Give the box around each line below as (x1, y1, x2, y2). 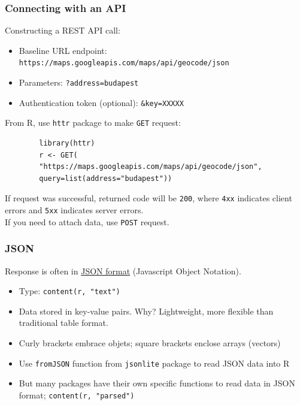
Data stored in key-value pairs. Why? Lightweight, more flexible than (19, 304, 274, 317)
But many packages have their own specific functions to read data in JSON (19, 377, 295, 389)
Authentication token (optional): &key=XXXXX (19, 96, 184, 108)
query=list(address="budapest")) (39, 174, 172, 183)
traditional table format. (19, 316, 108, 329)
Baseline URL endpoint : (19, 44, 107, 56)
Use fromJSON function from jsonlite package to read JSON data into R (19, 356, 290, 369)
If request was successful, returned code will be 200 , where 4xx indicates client (5, 192, 292, 204)
